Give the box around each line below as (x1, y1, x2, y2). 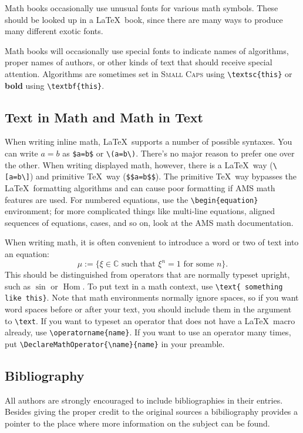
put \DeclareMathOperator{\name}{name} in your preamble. (5, 337, 225, 349)
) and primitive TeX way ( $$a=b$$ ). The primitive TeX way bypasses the (29, 170, 297, 182)
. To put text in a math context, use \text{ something (82, 279, 283, 292)
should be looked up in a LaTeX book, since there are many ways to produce (5, 13, 283, 25)
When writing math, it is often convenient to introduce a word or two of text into (5, 236, 299, 248)
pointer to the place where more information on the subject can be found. (5, 417, 270, 429)
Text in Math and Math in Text (5, 108, 203, 126)
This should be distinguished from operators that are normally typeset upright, (5, 268, 290, 281)
